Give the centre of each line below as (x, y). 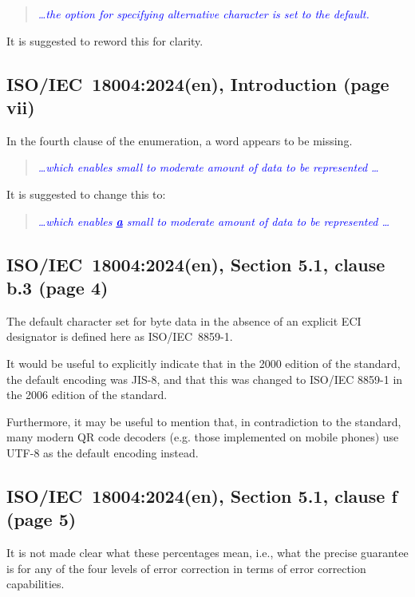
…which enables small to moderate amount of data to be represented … (208, 167)
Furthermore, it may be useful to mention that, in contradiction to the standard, (204, 421)
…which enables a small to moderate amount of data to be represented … (213, 221)
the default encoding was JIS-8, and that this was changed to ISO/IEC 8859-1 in (205, 379)
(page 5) (41, 519)
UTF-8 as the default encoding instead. (103, 452)
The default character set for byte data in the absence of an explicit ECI (184, 320)
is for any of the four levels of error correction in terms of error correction (186, 568)
